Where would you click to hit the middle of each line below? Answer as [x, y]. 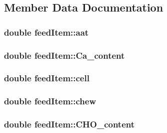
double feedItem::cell [47, 78]
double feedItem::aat [46, 32]
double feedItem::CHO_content [69, 124]
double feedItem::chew [50, 101]
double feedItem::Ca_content [64, 55]
